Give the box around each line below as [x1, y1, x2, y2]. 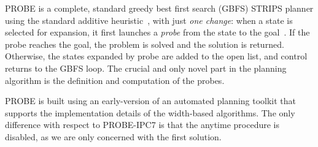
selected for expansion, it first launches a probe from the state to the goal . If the [5, 26, 310, 39]
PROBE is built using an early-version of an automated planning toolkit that [5, 94, 297, 107]
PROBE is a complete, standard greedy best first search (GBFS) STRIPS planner [5, 2, 314, 14]
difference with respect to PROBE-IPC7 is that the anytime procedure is [5, 118, 279, 131]
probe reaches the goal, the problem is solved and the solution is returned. [5, 37, 284, 50]
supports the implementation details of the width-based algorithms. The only [5, 106, 295, 119]
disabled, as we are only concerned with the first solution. [5, 130, 222, 143]
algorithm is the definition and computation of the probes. [5, 73, 225, 86]
